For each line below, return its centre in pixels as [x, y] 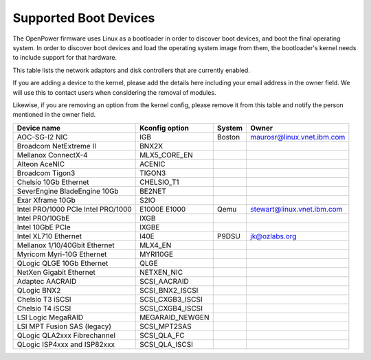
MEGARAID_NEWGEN [175, 317]
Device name [39, 128]
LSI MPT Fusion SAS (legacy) [64, 326]
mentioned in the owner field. [54, 115]
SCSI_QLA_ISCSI [167, 344]
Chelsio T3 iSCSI [44, 299]
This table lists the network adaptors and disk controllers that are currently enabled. [131, 70]
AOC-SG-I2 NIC [42, 137]
